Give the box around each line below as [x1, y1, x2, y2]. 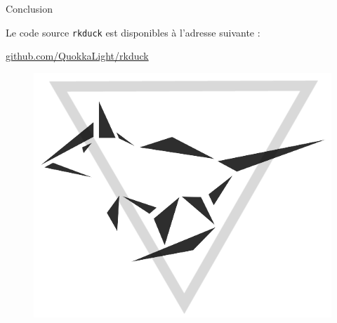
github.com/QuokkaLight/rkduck [6, 48, 149, 63]
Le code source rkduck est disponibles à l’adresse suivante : [6, 25, 260, 39]
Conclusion [6, 1, 53, 15]
